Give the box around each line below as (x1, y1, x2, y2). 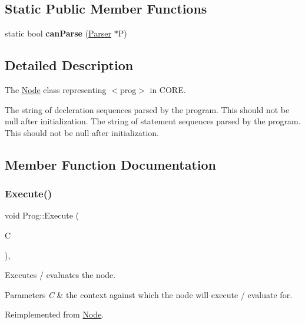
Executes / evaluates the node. (5, 269, 116, 281)
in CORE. (150, 84, 186, 95)
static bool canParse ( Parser (5, 27, 111, 39)
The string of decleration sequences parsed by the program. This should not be (5, 103, 290, 115)
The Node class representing (5, 84, 107, 95)
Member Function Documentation (5, 155, 217, 173)
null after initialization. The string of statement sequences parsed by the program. (5, 115, 301, 127)
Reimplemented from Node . (5, 308, 104, 320)
